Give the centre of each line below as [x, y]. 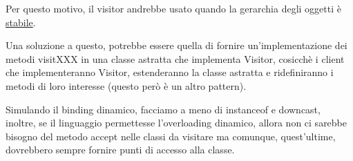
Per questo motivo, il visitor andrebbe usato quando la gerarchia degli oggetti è [173, 8]
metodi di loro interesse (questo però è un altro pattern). [126, 85]
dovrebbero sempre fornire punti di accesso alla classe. [120, 150]
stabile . [21, 22]
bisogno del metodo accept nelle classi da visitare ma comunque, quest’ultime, [171, 136]
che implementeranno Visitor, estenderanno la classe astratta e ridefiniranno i [170, 72]
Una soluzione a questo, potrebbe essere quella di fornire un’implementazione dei [176, 45]
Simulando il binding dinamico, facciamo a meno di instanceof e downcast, [163, 109]
